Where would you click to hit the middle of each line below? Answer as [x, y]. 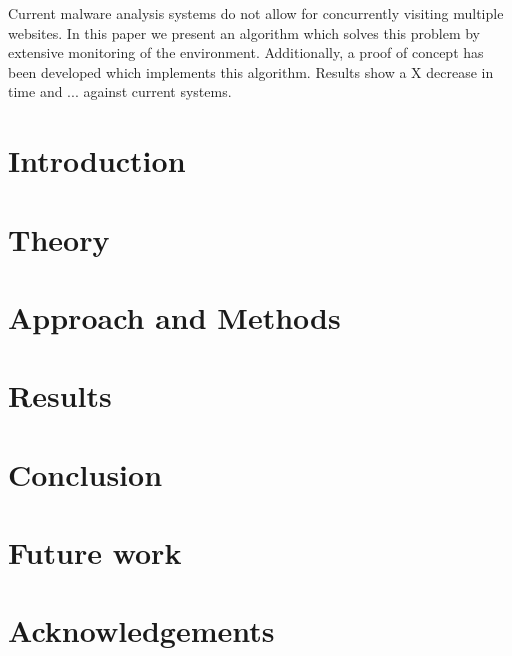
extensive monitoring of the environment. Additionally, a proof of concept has [246, 52]
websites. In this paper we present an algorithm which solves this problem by [244, 32]
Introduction [97, 160]
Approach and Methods [174, 316]
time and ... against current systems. [120, 91]
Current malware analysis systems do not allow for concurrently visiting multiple [256, 13]
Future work [95, 552]
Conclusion [85, 473]
